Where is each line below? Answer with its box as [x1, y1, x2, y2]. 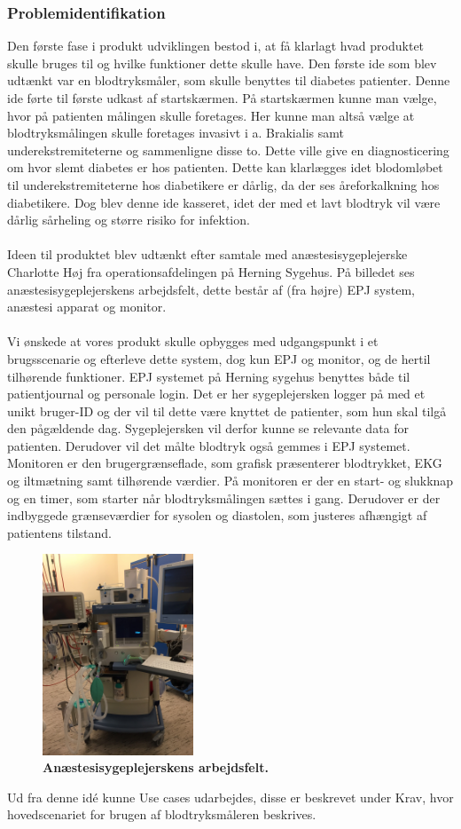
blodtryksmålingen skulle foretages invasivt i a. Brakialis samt [7, 123, 344, 142]
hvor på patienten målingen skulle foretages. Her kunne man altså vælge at [7, 106, 415, 124]
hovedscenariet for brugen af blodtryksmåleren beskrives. [7, 805, 316, 824]
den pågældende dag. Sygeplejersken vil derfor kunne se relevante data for [7, 419, 410, 438]
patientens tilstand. [7, 523, 113, 541]
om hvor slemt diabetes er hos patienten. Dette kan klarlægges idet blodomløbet [7, 158, 443, 177]
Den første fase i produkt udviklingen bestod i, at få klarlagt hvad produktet [7, 36, 425, 55]
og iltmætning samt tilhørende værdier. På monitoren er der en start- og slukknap [7, 471, 454, 490]
